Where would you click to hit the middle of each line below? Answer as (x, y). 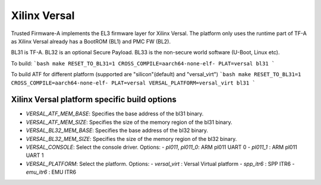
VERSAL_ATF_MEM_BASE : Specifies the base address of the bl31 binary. (115, 114)
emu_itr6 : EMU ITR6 (51, 172)
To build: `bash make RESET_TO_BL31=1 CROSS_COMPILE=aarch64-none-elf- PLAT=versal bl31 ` (143, 63)
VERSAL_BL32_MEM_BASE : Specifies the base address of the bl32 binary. (117, 130)
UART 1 (35, 155)
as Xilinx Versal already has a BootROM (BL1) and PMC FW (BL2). (91, 41)
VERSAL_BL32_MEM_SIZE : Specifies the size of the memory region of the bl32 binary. (131, 139)
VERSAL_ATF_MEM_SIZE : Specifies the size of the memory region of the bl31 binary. (129, 122)
